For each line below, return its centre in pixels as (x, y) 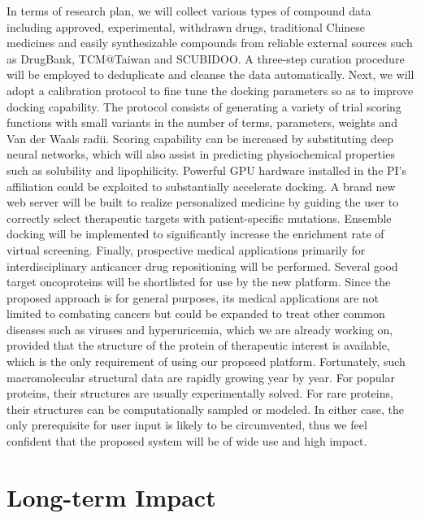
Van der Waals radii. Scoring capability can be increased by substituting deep (200, 138)
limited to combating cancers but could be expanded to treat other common (196, 313)
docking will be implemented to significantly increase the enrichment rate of (195, 234)
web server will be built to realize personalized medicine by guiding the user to (203, 202)
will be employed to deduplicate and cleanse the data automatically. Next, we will (210, 74)
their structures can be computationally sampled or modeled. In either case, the (205, 409)
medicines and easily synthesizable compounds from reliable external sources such (210, 43)
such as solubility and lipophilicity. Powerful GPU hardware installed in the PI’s (207, 170)
